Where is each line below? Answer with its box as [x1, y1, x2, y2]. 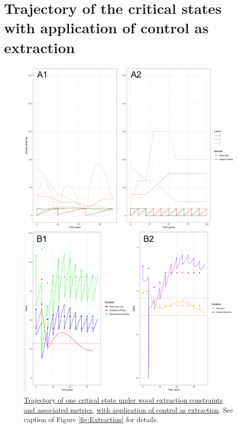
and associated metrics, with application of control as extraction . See [24, 404, 233, 415]
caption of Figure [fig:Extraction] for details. [24, 414, 159, 425]
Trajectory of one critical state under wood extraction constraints [24, 394, 223, 405]
